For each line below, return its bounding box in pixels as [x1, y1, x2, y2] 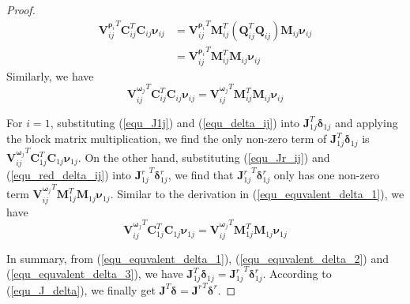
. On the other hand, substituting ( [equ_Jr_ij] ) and [77, 149, 330, 165]
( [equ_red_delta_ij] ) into [6, 167, 131, 183]
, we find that [167, 167, 234, 183]
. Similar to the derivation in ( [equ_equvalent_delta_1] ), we [110, 186, 404, 202]
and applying [334, 114, 398, 130]
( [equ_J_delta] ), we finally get [6, 281, 156, 298]
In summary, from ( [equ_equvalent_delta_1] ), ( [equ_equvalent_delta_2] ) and [6, 250, 389, 266]
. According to [262, 265, 332, 282]
